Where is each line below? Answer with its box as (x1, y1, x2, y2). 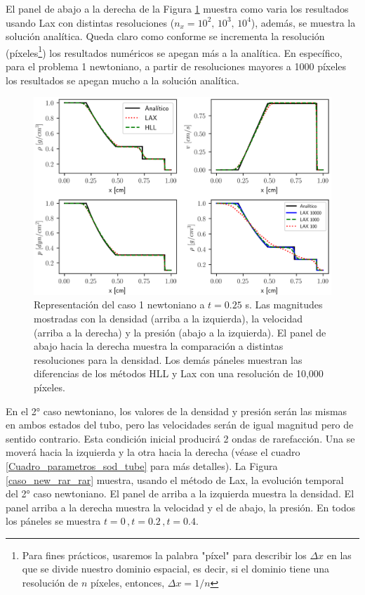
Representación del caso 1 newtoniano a (34, 297, 205, 312)
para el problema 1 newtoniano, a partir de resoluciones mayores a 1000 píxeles (6, 59, 347, 74)
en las (326, 547, 352, 562)
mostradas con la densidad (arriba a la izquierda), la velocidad (34, 310, 303, 325)
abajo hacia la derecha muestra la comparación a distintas (34, 339, 284, 353)
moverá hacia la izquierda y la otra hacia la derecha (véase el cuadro (6, 445, 300, 459)
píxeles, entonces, (90, 575, 165, 590)
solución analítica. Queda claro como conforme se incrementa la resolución (6, 29, 325, 44)
